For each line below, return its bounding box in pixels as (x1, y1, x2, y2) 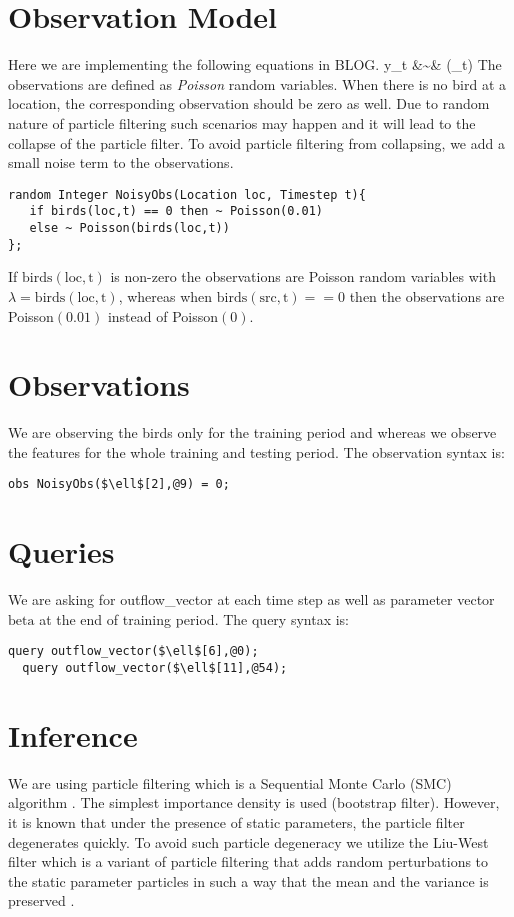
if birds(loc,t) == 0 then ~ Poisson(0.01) (29, 204, 323, 219)
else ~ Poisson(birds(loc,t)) (29, 221, 230, 235)
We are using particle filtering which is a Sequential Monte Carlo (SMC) (8, 772, 452, 793)
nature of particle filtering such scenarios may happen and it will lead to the (8, 112, 476, 133)
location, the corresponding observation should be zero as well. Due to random (8, 93, 490, 114)
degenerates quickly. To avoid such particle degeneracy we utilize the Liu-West (8, 831, 489, 852)
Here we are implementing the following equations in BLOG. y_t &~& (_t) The (8, 54, 502, 75)
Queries (8, 531, 115, 572)
